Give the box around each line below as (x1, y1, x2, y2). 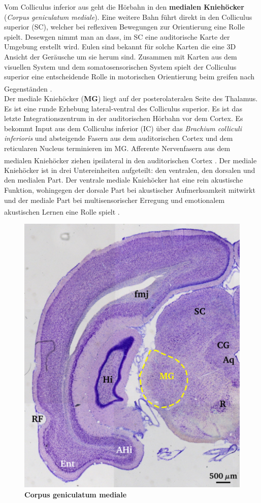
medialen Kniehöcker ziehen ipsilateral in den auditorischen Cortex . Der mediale (4, 155, 257, 165)
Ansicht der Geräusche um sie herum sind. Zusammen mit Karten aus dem (4, 51, 237, 62)
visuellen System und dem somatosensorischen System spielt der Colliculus (4, 61, 237, 72)
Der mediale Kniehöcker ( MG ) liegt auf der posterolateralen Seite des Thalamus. (4, 93, 258, 103)
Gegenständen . (4, 83, 52, 94)
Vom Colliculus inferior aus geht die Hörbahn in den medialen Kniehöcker (4, 2, 244, 12)
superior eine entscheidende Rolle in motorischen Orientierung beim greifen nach (4, 71, 254, 82)
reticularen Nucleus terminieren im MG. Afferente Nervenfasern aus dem (4, 142, 231, 153)
